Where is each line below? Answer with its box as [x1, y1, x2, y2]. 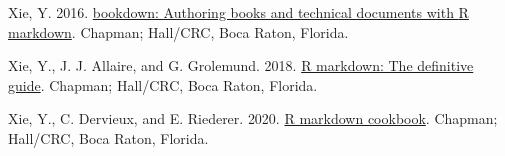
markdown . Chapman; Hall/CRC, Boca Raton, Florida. [8, 21, 349, 42]
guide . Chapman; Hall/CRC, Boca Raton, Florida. [8, 74, 318, 95]
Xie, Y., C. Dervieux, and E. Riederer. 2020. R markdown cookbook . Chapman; [8, 108, 498, 129]
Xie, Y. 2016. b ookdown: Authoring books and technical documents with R [8, 2, 469, 22]
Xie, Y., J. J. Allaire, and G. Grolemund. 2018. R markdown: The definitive [8, 55, 474, 76]
